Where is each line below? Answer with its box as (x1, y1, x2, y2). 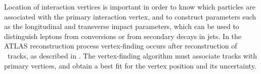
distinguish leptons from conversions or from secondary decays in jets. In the (4, 30, 242, 41)
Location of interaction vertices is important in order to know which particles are (4, 1, 255, 11)
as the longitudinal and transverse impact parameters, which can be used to (4, 21, 239, 31)
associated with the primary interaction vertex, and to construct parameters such (4, 11, 256, 21)
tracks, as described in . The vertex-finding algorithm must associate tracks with (7, 50, 257, 60)
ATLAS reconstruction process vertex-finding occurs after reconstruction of (4, 40, 237, 51)
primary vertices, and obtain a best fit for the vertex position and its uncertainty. (4, 60, 256, 70)
